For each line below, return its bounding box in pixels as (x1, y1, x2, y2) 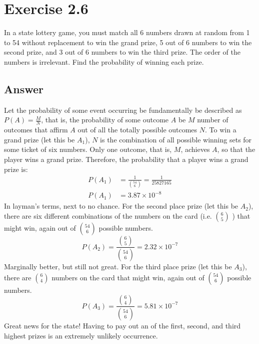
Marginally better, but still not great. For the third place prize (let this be (4, 261, 232, 271)
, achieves (180, 144, 210, 154)
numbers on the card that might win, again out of (51, 272, 204, 282)
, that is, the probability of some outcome (41, 114, 169, 125)
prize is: (4, 163, 28, 174)
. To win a (205, 124, 236, 135)
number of (197, 114, 228, 125)
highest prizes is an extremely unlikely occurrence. (4, 330, 158, 340)
